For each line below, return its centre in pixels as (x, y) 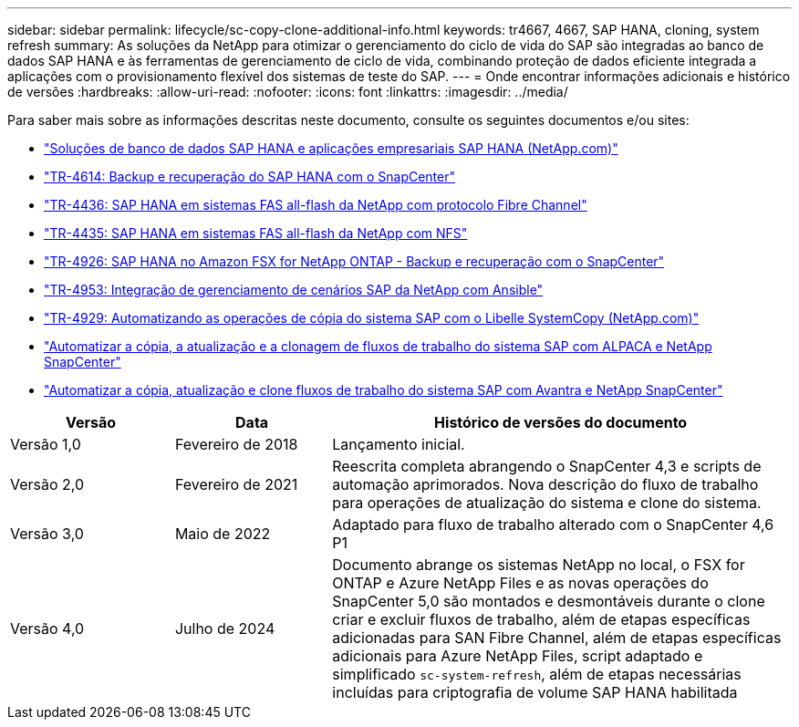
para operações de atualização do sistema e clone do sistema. (547, 503)
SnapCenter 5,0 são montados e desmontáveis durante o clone (549, 601)
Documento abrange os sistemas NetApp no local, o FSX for (539, 565)
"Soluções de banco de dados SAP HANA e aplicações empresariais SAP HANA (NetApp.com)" (331, 148)
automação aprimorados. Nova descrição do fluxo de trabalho (545, 484)
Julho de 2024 (225, 628)
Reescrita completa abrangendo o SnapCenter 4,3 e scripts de (547, 466)
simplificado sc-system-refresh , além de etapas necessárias (537, 674)
